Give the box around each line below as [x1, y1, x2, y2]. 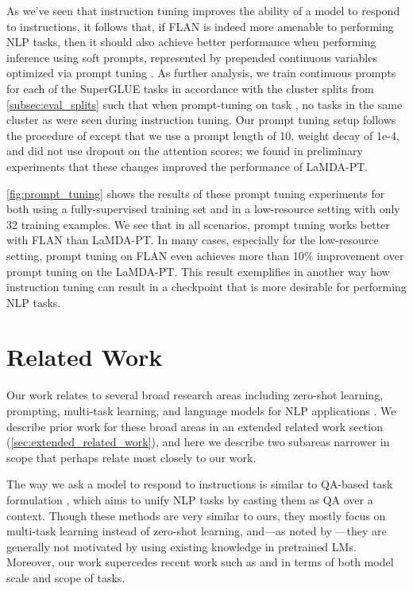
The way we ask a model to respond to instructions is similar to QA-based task [6, 476, 393, 492]
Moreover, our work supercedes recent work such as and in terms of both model [6, 554, 394, 570]
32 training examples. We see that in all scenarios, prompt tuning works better [6, 216, 390, 232]
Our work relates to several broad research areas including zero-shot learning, [6, 387, 384, 403]
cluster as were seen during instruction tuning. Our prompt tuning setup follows [6, 111, 396, 128]
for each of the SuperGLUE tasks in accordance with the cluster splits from [6, 80, 374, 96]
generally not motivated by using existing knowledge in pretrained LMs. [6, 538, 357, 554]
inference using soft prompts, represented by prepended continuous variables [6, 49, 377, 65]
